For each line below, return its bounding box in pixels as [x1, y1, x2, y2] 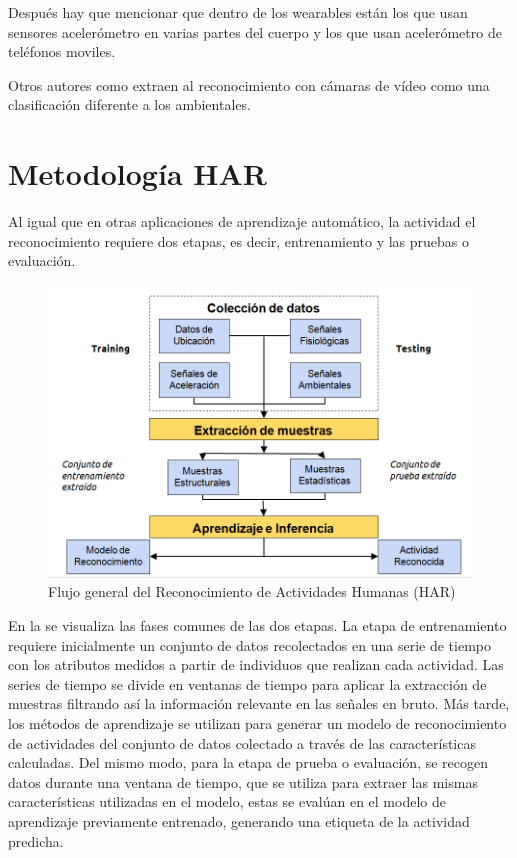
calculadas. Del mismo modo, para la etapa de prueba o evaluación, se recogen [8, 752, 489, 773]
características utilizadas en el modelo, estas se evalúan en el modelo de [8, 791, 446, 812]
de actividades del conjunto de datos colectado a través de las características [8, 732, 476, 753]
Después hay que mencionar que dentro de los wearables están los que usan [8, 2, 468, 22]
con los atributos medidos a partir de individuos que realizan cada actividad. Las [8, 654, 504, 675]
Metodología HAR [8, 153, 267, 194]
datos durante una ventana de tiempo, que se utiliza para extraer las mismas [8, 771, 478, 792]
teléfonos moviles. [8, 41, 116, 62]
